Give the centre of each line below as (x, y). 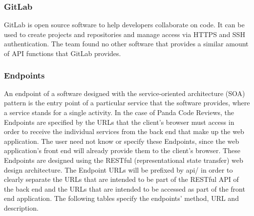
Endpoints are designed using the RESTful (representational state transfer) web (124, 160)
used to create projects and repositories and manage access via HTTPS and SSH (125, 34)
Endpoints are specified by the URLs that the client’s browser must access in (119, 122)
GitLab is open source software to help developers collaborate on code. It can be (124, 25)
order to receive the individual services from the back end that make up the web (124, 131)
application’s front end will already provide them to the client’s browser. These (122, 150)
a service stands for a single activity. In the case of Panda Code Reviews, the (119, 112)
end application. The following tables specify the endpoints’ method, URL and (121, 198)
